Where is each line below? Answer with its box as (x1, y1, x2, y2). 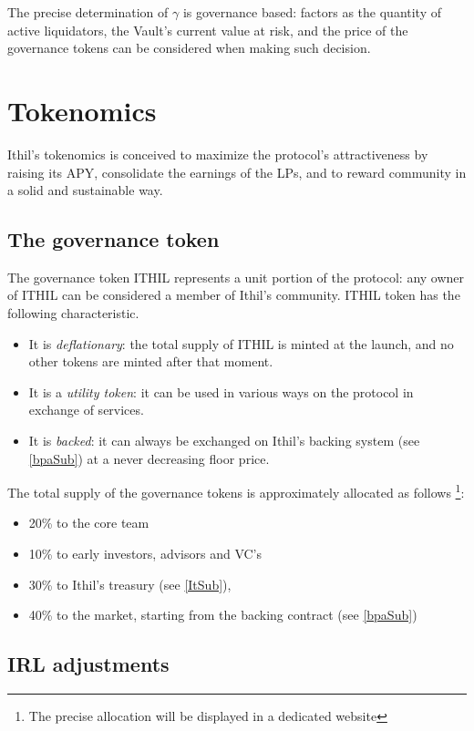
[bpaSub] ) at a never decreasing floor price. (28, 448, 270, 468)
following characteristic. (7, 304, 139, 323)
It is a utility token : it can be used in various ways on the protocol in (28, 382, 414, 401)
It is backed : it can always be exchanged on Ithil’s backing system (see (28, 431, 420, 450)
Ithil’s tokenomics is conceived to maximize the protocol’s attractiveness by (7, 144, 428, 163)
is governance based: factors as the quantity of (182, 3, 442, 21)
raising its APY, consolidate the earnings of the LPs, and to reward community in (7, 162, 467, 181)
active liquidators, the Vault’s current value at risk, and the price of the (7, 20, 408, 39)
